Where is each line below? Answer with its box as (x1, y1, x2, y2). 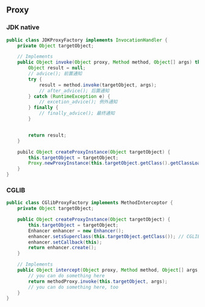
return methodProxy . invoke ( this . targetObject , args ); (28, 278, 168, 284)
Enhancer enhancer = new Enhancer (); (28, 228, 124, 234)
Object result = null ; (28, 65, 86, 71)
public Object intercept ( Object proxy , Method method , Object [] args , (17, 267, 201, 273)
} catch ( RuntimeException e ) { (28, 93, 111, 99)
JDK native (6, 23, 40, 32)
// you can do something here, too (28, 284, 119, 290)
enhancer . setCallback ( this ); (28, 239, 103, 245)
